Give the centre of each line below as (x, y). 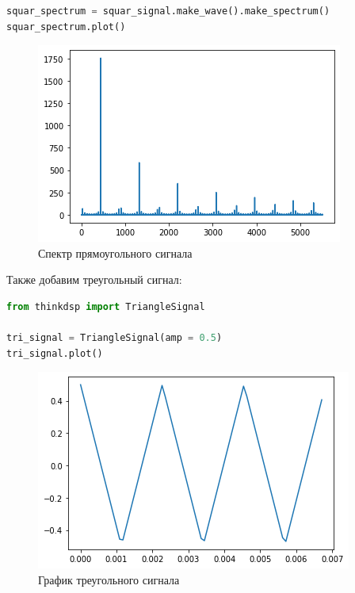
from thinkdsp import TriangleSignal (106, 306)
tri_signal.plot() (55, 353)
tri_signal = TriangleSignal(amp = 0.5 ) (115, 338)
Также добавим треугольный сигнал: (94, 279)
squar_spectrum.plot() (66, 27)
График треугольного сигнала (109, 579)
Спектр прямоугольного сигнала (115, 253)
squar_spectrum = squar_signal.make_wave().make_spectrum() (168, 11)
